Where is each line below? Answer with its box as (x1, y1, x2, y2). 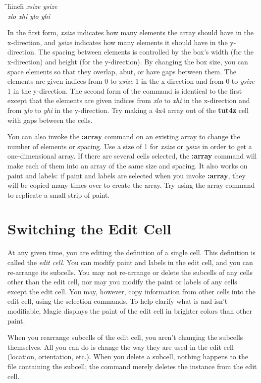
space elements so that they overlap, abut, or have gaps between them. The (7, 66, 236, 76)
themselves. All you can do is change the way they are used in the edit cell (7, 341, 234, 352)
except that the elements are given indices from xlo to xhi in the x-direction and (7, 95, 250, 106)
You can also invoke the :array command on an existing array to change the (7, 131, 240, 142)
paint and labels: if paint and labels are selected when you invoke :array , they (7, 170, 246, 180)
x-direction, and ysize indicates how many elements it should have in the (7, 37, 228, 47)
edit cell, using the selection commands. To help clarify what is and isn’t (7, 296, 228, 306)
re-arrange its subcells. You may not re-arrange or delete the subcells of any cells (7, 267, 253, 277)
